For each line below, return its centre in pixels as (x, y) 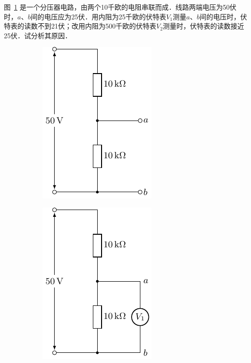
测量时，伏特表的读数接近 (203, 26)
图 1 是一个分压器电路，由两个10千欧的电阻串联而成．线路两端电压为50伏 (120, 7)
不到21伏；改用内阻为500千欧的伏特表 (97, 26)
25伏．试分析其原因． (38, 35)
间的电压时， (220, 16)
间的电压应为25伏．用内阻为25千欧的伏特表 (98, 16)
